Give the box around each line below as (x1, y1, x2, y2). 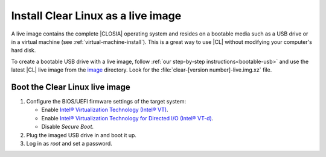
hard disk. (11, 47, 36, 54)
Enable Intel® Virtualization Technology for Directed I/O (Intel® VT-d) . (41, 114, 214, 122)
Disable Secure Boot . (41, 123, 94, 131)
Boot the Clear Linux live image (11, 82, 131, 92)
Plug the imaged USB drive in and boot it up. (26, 131, 137, 138)
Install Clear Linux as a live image (11, 9, 182, 22)
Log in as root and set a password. (26, 140, 113, 147)
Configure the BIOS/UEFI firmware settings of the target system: (26, 98, 187, 105)
